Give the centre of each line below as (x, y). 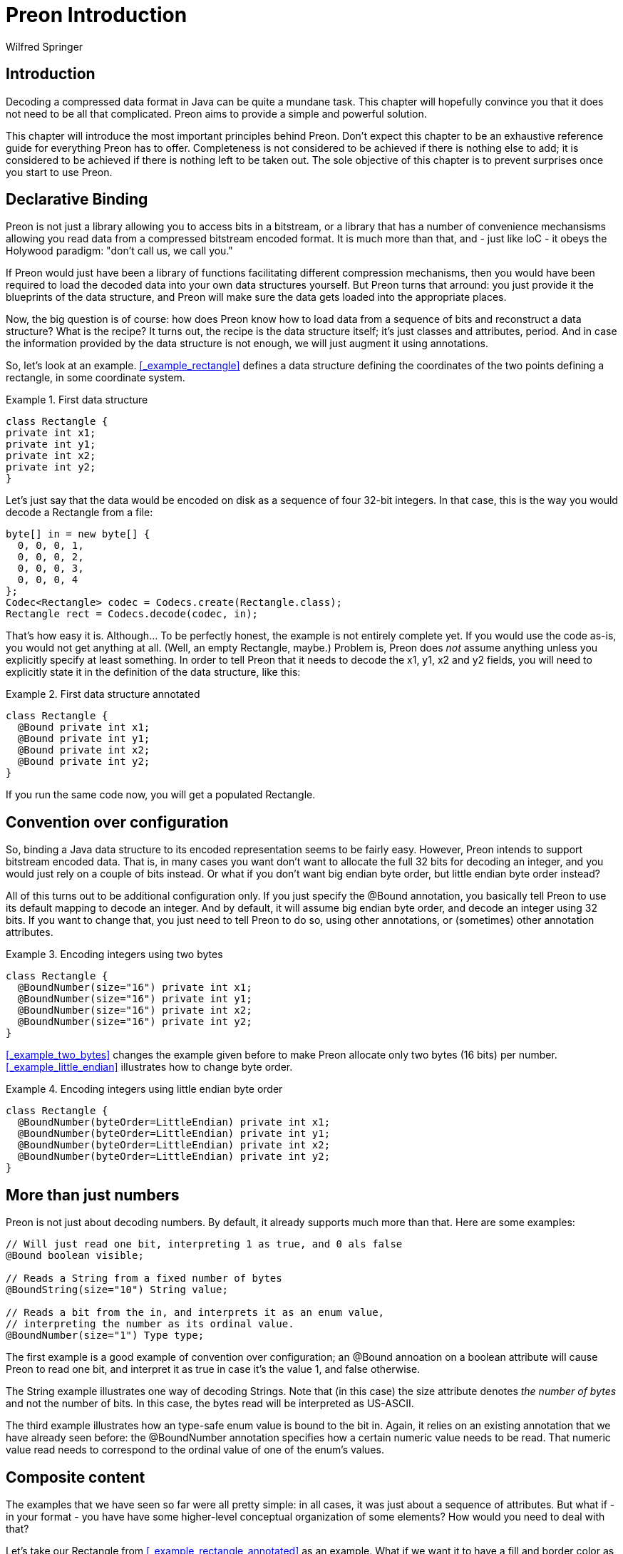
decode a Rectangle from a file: (79, 513)
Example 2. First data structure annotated (103, 694)
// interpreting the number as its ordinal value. (150, 1324)
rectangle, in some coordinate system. (96, 378)
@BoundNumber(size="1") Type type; (105, 1336)
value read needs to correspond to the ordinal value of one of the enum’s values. (195, 1450)
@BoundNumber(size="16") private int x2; (135, 1010)
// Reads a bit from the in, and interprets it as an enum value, (195, 1313)
